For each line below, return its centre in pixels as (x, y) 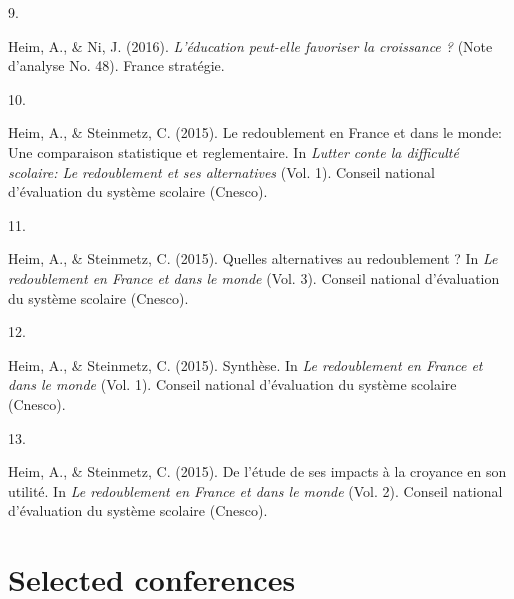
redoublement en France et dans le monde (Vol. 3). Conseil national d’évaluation (254, 277)
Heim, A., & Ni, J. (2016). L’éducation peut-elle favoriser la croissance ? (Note (250, 45)
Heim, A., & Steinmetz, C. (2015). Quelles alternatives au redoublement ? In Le (253, 258)
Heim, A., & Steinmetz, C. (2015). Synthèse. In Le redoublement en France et (245, 364)
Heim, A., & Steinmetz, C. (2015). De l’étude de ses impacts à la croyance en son (257, 471)
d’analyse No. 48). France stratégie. (116, 65)
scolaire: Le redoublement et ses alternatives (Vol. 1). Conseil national (221, 171)
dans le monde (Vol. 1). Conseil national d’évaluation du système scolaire (232, 384)
